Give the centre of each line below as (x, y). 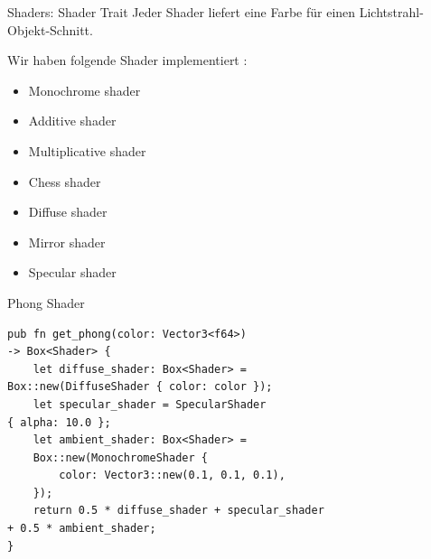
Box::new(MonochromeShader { (120, 457)
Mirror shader (67, 242)
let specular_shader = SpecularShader (150, 404)
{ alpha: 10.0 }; (59, 422)
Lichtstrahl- (391, 12)
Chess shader (65, 181)
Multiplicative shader (87, 150)
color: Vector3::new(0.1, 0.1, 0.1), (172, 475)
